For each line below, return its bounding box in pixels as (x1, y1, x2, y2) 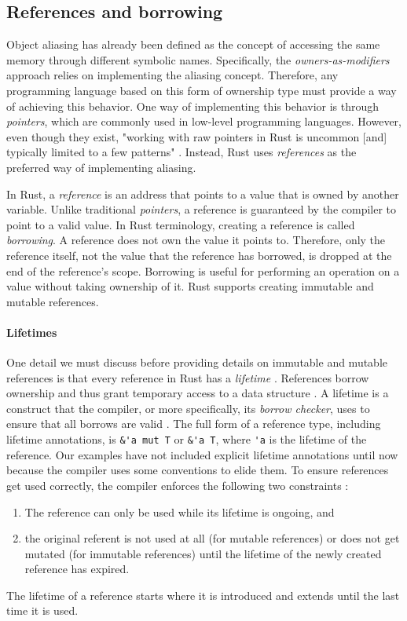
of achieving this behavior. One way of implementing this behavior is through (6, 97, 379, 114)
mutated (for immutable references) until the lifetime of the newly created (24, 545, 382, 561)
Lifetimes (6, 323, 57, 340)
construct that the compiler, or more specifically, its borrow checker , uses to (6, 400, 370, 416)
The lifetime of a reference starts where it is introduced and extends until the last (6, 586, 400, 603)
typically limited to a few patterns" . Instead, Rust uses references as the (6, 144, 357, 160)
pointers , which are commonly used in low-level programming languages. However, (6, 113, 401, 130)
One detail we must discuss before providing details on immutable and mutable (6, 354, 388, 371)
